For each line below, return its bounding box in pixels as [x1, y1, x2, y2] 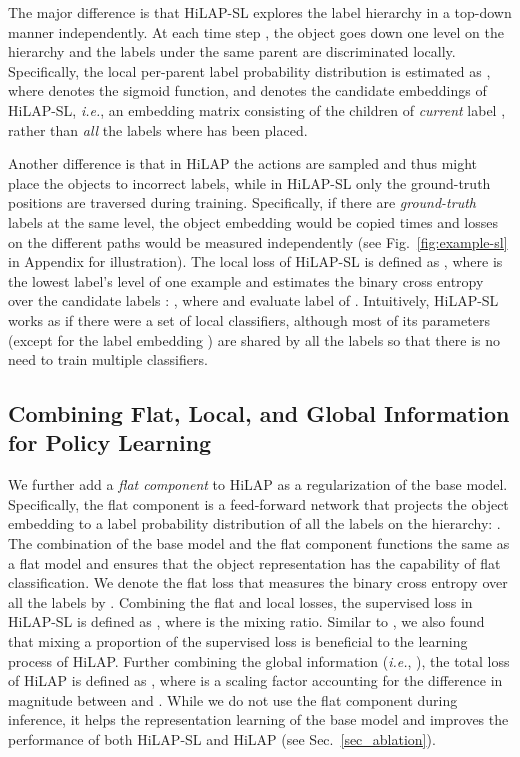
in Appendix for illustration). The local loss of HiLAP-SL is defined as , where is [8, 251, 503, 272]
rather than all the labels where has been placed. [8, 119, 308, 140]
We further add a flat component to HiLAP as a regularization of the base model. [8, 474, 508, 495]
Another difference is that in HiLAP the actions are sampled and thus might [8, 153, 478, 174]
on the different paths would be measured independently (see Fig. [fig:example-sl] [8, 231, 508, 252]
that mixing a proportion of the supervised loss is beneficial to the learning [8, 631, 468, 652]
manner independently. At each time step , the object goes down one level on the [8, 21, 504, 42]
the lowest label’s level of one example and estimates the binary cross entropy [8, 270, 484, 291]
